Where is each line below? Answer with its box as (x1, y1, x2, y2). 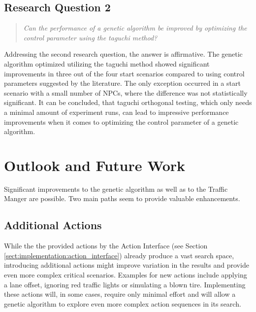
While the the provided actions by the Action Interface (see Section (4, 241, 208, 251)
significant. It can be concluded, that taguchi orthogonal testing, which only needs (4, 97, 252, 107)
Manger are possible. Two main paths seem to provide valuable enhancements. (4, 193, 240, 204)
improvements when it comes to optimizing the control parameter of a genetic (4, 116, 239, 127)
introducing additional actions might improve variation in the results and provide (4, 260, 249, 270)
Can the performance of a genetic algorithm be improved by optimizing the (23, 23, 247, 33)
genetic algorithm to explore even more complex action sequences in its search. (4, 298, 241, 309)
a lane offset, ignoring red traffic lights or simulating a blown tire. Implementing (4, 279, 246, 289)
